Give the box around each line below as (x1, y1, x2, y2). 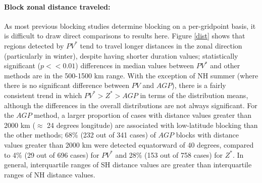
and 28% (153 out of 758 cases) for (115, 149, 223, 160)
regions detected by (4, 40, 64, 51)
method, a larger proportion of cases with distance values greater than (34, 110, 251, 120)
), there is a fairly (172, 80, 226, 90)
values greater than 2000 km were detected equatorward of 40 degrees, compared (4, 139, 254, 150)
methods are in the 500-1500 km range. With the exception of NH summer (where (4, 70, 258, 80)
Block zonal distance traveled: (4, 1, 111, 12)
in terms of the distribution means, (140, 89, 248, 100)
